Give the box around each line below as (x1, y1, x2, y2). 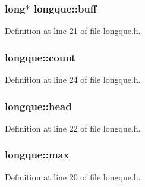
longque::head (5, 98, 72, 113)
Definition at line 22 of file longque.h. (5, 121, 141, 134)
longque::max (5, 147, 70, 162)
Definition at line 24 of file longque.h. (5, 73, 141, 86)
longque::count (5, 49, 76, 64)
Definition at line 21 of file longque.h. (5, 24, 141, 37)
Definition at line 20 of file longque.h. (5, 170, 141, 183)
